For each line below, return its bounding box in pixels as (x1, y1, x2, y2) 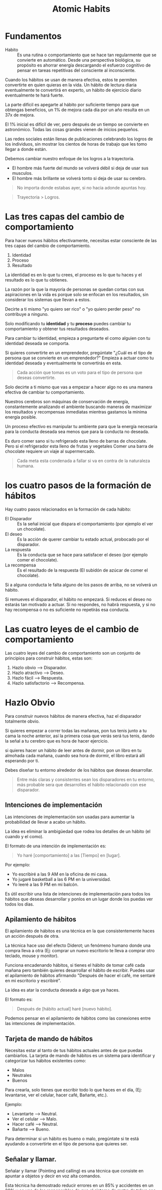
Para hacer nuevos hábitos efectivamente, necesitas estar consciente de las (5, 237, 157, 243)
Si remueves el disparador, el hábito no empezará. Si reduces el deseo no (5, 596, 152, 602)
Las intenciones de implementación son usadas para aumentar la (5, 814, 134, 820)
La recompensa (5, 562, 36, 568)
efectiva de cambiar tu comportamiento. (5, 389, 86, 395)
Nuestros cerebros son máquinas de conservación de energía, (5, 398, 130, 404)
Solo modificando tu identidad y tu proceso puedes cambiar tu (5, 320, 132, 326)
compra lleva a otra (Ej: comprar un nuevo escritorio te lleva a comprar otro (5, 948, 155, 954)
